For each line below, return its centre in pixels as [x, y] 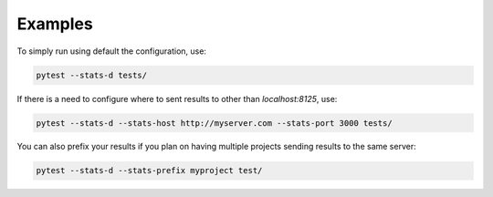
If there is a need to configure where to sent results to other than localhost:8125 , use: [177, 98]
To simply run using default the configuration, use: [112, 51]
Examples [55, 24]
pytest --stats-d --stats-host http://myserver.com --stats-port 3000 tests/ [214, 123]
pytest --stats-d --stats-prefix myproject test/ [149, 171]
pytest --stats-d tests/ [92, 75]
